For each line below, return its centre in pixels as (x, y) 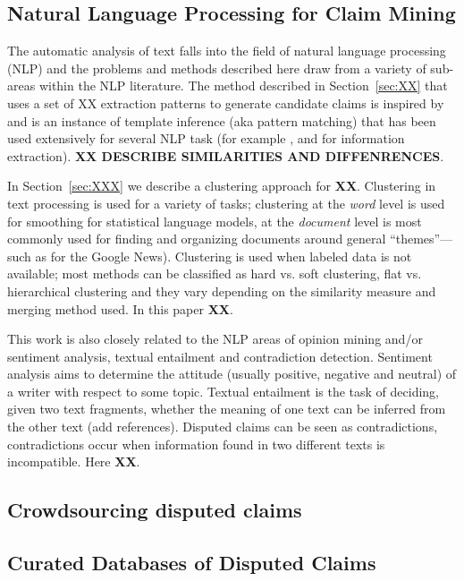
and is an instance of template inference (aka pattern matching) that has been (222, 120)
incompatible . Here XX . (74, 461)
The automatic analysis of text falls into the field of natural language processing (227, 51)
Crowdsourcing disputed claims (155, 510)
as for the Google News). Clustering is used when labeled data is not (224, 256)
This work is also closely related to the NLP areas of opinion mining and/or (215, 339)
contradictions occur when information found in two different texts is (196, 444)
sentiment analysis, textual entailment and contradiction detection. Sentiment (220, 356)
